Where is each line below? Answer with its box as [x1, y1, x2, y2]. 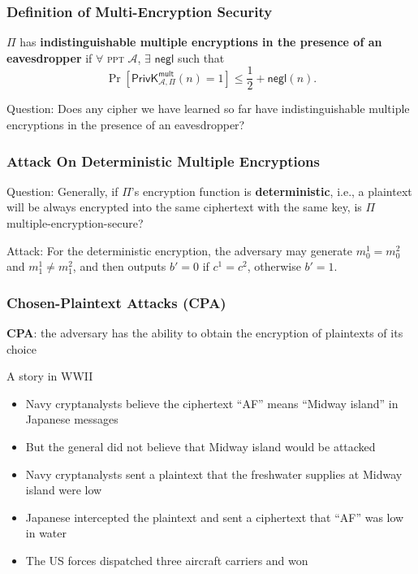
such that [178, 49, 225, 66]
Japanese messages [25, 411, 119, 428]
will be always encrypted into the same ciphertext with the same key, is [6, 198, 362, 215]
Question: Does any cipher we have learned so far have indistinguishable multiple [6, 100, 410, 117]
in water [25, 524, 67, 541]
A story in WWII [6, 367, 93, 385]
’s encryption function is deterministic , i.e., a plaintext [131, 182, 412, 199]
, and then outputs [72, 258, 166, 275]
